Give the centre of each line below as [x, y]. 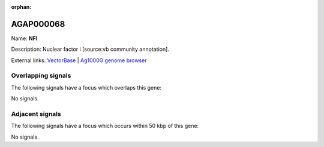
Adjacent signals [36, 114]
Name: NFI [24, 38]
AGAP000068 [38, 24]
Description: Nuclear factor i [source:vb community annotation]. [90, 49]
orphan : [21, 7]
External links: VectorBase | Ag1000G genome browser [79, 60]
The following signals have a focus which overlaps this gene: [86, 87]
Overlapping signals [41, 76]
